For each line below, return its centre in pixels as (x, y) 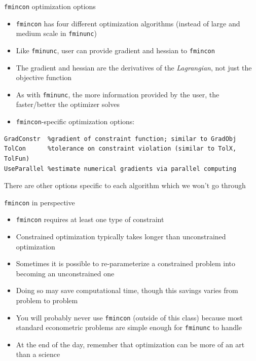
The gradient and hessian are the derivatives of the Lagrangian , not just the (134, 67)
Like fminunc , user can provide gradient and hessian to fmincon (115, 50)
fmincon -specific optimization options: (75, 121)
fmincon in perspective (40, 202)
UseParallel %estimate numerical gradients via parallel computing (120, 169)
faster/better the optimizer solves (68, 104)
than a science (38, 354)
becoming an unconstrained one (65, 273)
